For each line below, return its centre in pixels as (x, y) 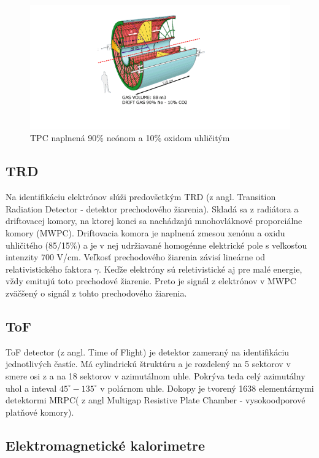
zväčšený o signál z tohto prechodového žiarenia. (96, 293)
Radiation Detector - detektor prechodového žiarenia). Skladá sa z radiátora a (152, 208)
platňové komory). (40, 412)
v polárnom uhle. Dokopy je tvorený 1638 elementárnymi (207, 388)
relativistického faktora (49, 269)
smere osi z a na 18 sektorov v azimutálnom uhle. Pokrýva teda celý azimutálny (156, 376)
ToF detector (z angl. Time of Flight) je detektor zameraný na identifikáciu (148, 351)
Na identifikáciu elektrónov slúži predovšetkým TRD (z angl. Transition (141, 197)
